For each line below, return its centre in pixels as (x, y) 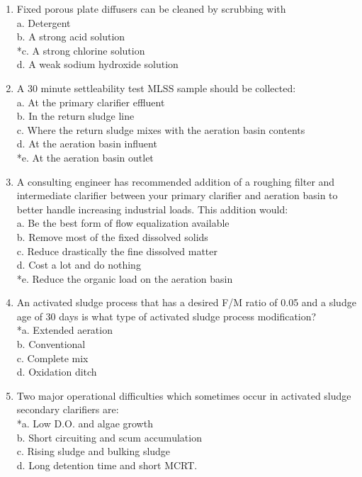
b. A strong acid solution (71, 37)
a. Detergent (44, 22)
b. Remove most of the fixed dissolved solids (112, 236)
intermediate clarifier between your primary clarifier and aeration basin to (177, 195)
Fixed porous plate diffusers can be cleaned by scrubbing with (151, 9)
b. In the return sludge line (75, 116)
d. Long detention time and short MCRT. (107, 465)
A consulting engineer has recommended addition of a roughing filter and (176, 181)
